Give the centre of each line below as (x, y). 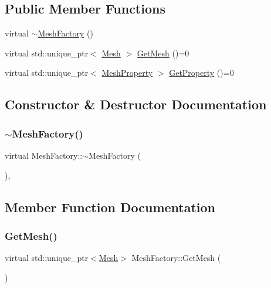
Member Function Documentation (110, 207)
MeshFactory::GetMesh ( (176, 258)
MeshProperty (127, 73)
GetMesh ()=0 (163, 53)
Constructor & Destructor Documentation (136, 104)
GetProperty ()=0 (201, 73)
